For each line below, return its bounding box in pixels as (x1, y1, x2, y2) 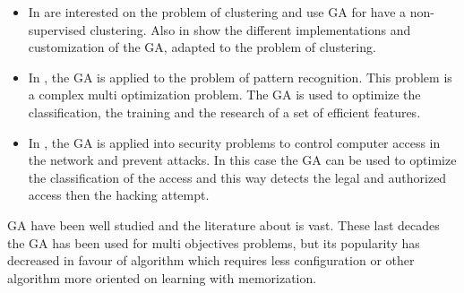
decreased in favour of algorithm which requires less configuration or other (7, 251, 415, 270)
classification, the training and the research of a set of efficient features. (28, 102, 421, 121)
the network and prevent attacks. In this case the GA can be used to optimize (28, 151, 457, 169)
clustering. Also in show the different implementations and (90, 20, 411, 39)
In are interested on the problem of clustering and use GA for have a (28, 3, 407, 21)
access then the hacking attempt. (28, 185, 210, 204)
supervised (28, 20, 86, 39)
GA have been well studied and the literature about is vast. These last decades (7, 215, 440, 234)
